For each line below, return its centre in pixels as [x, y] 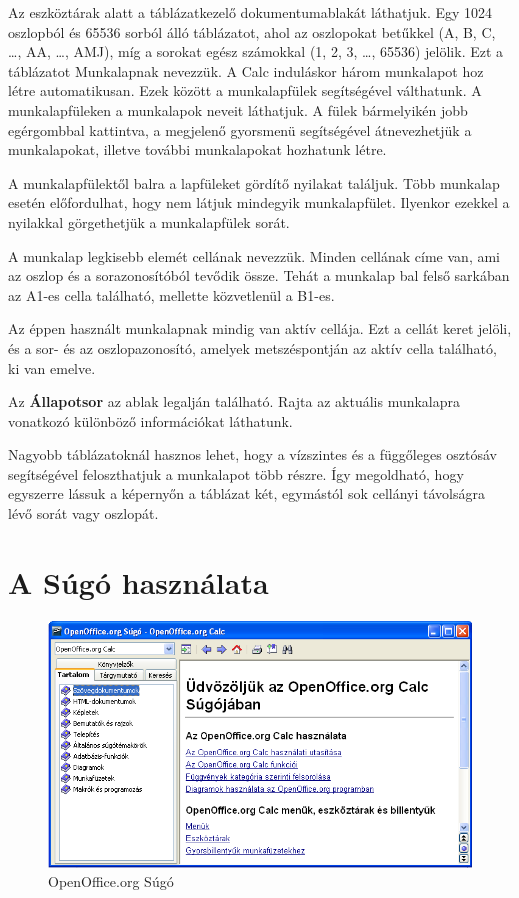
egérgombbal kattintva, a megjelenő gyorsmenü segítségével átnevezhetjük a [240, 129]
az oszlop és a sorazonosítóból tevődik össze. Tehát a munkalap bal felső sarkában [259, 275]
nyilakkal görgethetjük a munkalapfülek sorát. [149, 221]
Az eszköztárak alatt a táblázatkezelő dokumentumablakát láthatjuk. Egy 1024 [250, 12]
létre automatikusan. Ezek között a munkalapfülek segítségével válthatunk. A [245, 90]
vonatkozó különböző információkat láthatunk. [150, 420]
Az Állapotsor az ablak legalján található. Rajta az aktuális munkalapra [234, 401]
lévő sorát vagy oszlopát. [83, 513]
